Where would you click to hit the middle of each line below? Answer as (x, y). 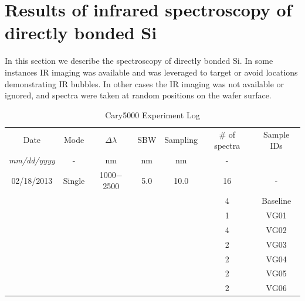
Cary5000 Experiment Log (152, 114)
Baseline (276, 201)
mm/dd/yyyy (32, 160)
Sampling (181, 140)
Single (74, 180)
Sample (276, 134)
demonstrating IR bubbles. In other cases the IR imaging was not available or (145, 83)
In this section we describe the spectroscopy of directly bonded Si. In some (139, 61)
